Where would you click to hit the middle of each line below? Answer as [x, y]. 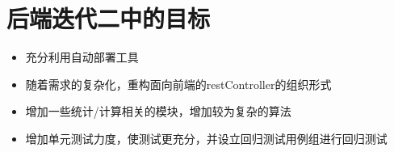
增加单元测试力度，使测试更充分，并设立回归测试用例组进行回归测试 [206, 138]
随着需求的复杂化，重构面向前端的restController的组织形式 [178, 84]
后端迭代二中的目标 [109, 18]
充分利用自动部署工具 [82, 57]
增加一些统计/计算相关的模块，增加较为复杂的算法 [158, 111]
